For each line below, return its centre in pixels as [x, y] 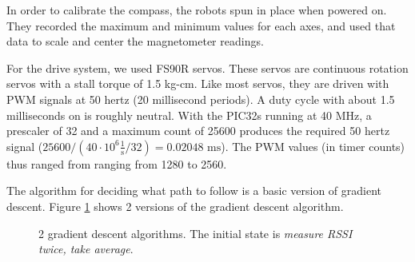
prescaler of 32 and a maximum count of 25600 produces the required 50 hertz [198, 131]
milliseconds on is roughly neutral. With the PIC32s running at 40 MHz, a [189, 115]
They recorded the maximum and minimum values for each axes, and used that [201, 25]
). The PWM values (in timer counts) [313, 146]
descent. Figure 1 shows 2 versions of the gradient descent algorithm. [175, 206]
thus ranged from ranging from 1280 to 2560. [117, 163]
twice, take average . [86, 249]
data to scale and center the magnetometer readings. [135, 41]
